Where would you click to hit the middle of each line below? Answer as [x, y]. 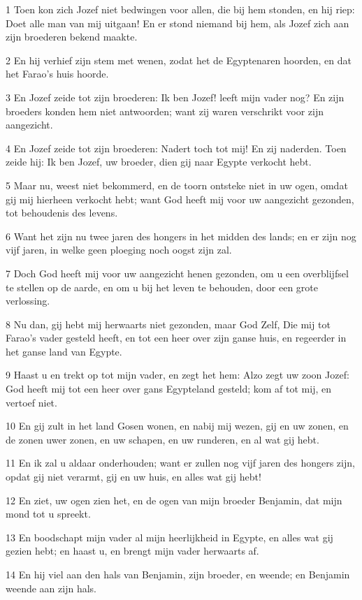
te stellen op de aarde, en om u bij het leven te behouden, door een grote [162, 287]
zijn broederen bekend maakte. [72, 37]
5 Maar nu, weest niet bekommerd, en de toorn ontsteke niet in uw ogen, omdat [177, 185]
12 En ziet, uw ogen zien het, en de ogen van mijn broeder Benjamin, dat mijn [174, 500]
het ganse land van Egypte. [64, 351]
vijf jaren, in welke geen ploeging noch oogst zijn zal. [119, 250]
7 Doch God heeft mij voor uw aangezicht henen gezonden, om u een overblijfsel [177, 273]
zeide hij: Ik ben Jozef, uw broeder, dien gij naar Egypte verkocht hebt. [159, 162]
